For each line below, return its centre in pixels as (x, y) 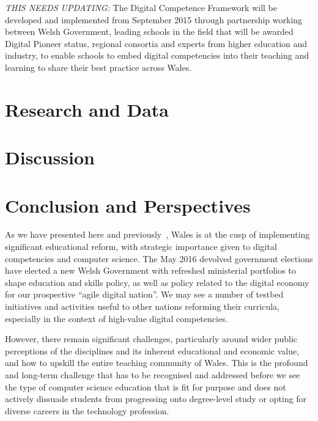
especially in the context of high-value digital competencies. (116, 318)
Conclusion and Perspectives (128, 205)
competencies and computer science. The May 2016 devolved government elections (159, 258)
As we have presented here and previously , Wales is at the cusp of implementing (157, 234)
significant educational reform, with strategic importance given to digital (141, 247)
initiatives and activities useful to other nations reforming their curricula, (142, 306)
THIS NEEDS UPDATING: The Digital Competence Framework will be (141, 7)
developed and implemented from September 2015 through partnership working (154, 19)
